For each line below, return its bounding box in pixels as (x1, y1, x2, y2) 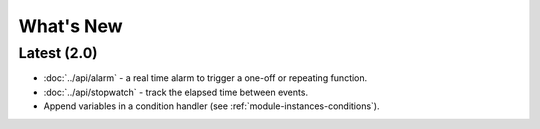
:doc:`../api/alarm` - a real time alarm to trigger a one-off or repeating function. (43, 72, 368, 84)
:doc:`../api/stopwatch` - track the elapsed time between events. (43, 86, 309, 98)
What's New (18, 15, 124, 37)
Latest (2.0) (18, 44, 98, 62)
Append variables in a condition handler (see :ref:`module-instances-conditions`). (43, 100, 380, 112)
